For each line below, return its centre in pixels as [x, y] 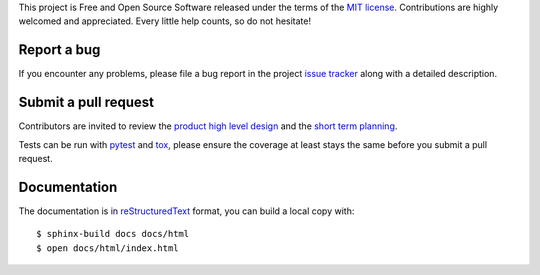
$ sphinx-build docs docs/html [113, 234]
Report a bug [59, 50]
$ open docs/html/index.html [107, 248]
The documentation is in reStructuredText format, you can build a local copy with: [186, 211]
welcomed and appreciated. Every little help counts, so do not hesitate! [165, 21]
